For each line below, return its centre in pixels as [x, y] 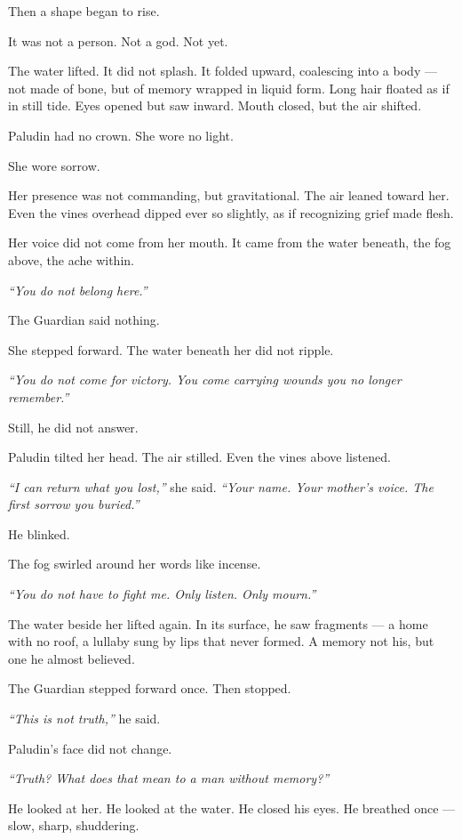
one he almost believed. [72, 658]
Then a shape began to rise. [84, 11]
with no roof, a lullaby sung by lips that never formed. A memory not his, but [221, 641]
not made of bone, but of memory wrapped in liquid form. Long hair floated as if [229, 88]
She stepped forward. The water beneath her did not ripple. [171, 349]
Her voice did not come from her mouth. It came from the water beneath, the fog [230, 242]
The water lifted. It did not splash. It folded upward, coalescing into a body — [223, 71]
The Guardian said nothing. [84, 320]
